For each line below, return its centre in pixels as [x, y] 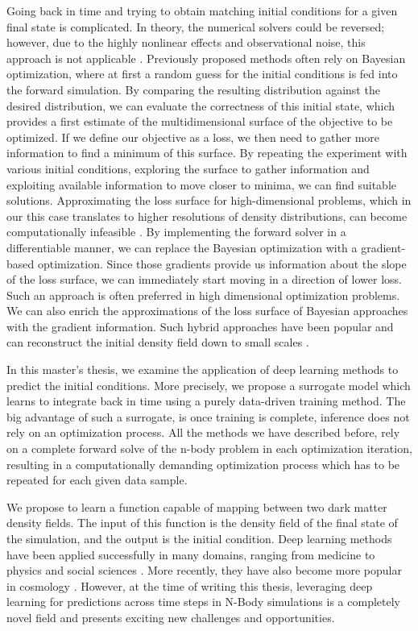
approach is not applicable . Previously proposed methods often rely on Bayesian [206, 58]
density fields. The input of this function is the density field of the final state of [202, 523]
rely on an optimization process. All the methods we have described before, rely [203, 432]
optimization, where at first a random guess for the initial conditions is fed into [202, 74]
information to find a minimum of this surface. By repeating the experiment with [207, 153]
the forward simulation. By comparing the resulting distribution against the [193, 89]
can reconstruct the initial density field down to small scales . [158, 342]
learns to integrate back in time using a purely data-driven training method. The [206, 401]
